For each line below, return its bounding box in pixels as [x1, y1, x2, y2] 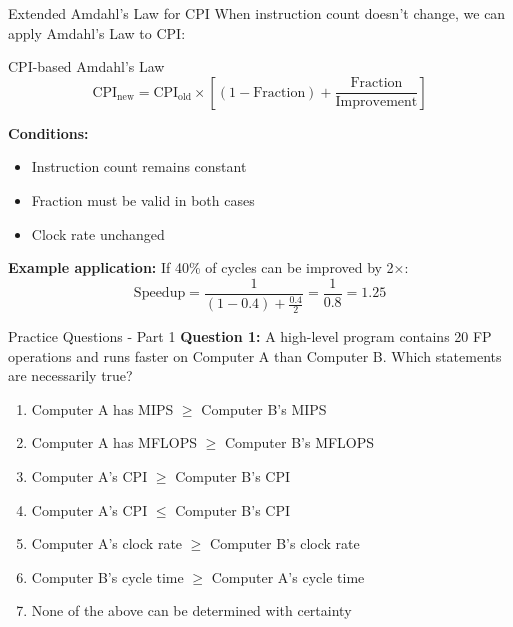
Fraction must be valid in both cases [31, 189, 255, 210]
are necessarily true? [8, 365, 133, 386]
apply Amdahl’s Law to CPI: [8, 22, 186, 43]
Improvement [335, 95, 418, 110]
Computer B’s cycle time [31, 566, 184, 587]
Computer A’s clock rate [31, 533, 183, 554]
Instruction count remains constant [31, 156, 247, 177]
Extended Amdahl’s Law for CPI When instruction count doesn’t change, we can [8, 3, 506, 23]
